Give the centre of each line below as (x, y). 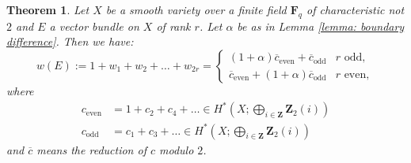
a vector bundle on (94, 26)
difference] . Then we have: (70, 41)
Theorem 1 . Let (48, 9)
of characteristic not (356, 9)
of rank (173, 26)
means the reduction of (91, 149)
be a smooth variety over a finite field (196, 9)
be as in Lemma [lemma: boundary (321, 26)
